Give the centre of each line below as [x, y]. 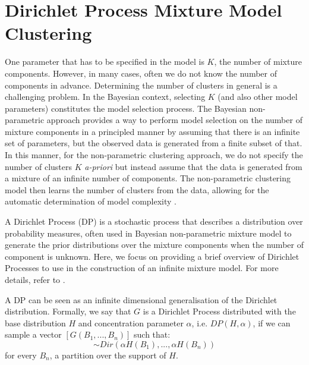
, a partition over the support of [108, 355]
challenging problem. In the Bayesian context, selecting [105, 97]
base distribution [35, 322]
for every [21, 355]
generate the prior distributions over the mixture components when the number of [154, 245]
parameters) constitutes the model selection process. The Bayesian [126, 108]
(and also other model [258, 97]
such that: [152, 334]
